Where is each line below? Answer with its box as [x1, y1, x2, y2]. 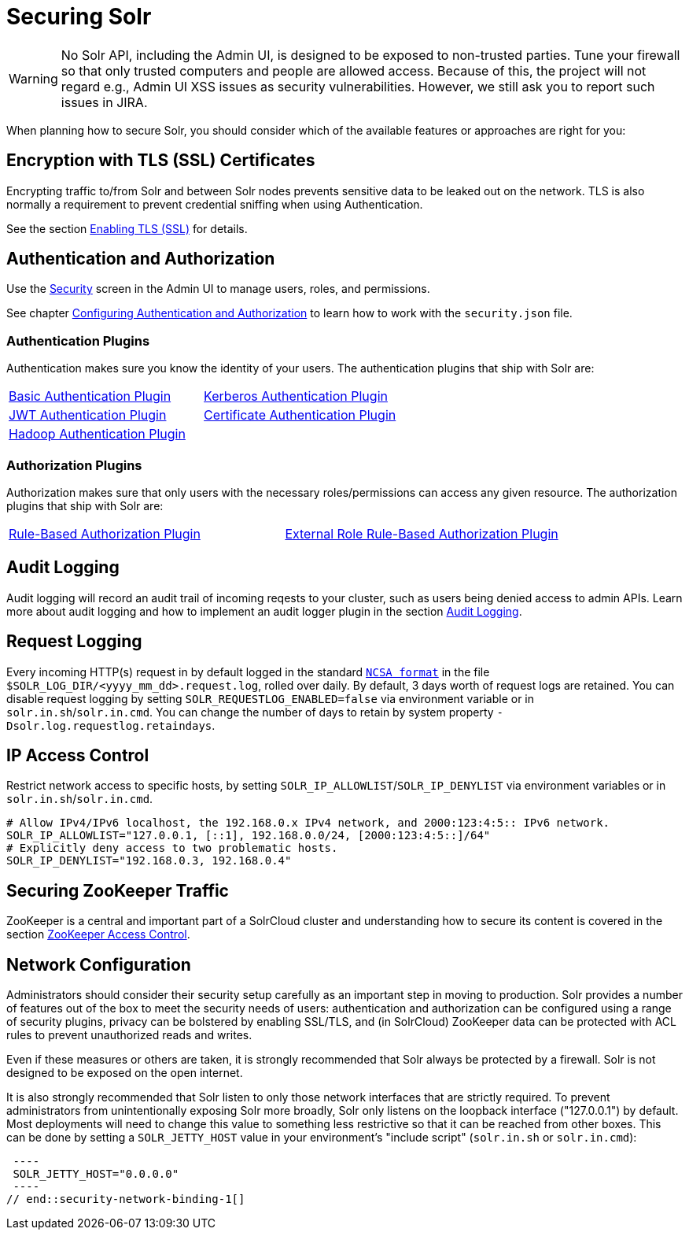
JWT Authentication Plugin [9, 407, 167, 424]
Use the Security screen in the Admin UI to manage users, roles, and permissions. [6, 282, 430, 296]
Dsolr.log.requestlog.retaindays [6, 719, 212, 732]
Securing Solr [6, 3, 152, 30]
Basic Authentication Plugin [9, 388, 171, 405]
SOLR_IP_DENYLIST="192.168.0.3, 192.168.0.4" [6, 854, 292, 868]
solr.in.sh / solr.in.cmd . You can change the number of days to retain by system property [6, 705, 494, 719]
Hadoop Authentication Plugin [9, 426, 186, 442]
